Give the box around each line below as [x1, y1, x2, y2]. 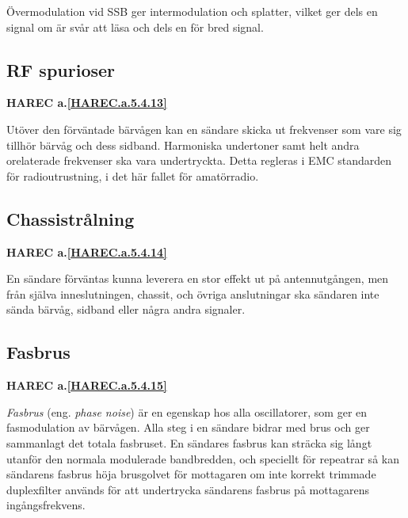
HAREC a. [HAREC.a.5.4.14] [6, 243, 167, 260]
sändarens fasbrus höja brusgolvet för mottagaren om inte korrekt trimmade [6, 466, 376, 482]
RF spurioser [6, 57, 116, 82]
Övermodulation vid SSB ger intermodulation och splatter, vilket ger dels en [6, 3, 378, 19]
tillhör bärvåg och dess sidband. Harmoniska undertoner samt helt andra [6, 136, 360, 153]
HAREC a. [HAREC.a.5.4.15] [6, 377, 167, 394]
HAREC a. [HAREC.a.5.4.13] [6, 94, 167, 111]
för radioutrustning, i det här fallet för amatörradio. [6, 167, 259, 184]
